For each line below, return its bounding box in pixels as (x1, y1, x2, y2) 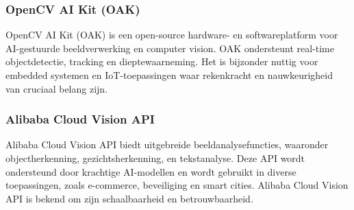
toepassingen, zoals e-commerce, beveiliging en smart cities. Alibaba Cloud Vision (5, 178, 349, 192)
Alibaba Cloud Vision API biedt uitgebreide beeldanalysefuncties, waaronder (5, 137, 329, 152)
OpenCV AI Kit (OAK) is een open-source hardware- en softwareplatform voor (5, 27, 338, 42)
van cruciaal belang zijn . (5, 81, 108, 95)
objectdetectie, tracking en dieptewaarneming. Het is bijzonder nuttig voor (5, 54, 318, 69)
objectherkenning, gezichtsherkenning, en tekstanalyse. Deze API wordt (5, 151, 305, 165)
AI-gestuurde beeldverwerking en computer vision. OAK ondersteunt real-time (5, 40, 334, 55)
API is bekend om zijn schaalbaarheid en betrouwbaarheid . (5, 191, 253, 205)
